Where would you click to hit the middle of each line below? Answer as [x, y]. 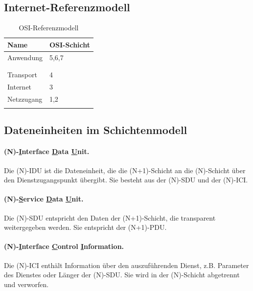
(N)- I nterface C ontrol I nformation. [64, 246]
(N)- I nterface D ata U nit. [47, 151]
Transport [22, 74]
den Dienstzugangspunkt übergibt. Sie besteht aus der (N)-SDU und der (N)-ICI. [126, 180]
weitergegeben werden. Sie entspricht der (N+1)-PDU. [85, 227]
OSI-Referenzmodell [49, 28]
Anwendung [25, 57]
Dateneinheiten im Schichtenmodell [96, 130]
